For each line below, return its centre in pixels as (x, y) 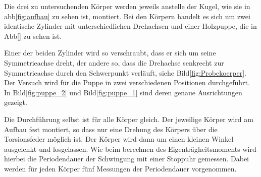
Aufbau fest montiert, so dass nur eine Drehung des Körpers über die (111, 129)
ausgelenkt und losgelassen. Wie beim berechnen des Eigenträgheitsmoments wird (130, 149)
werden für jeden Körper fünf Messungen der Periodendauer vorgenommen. (120, 168)
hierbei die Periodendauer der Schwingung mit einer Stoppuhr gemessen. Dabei (126, 159)
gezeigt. (16, 102)
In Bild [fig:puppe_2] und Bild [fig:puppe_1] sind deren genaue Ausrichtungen (123, 92)
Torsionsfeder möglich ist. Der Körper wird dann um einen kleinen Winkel (119, 139)
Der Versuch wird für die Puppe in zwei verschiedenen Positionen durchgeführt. (127, 82)
